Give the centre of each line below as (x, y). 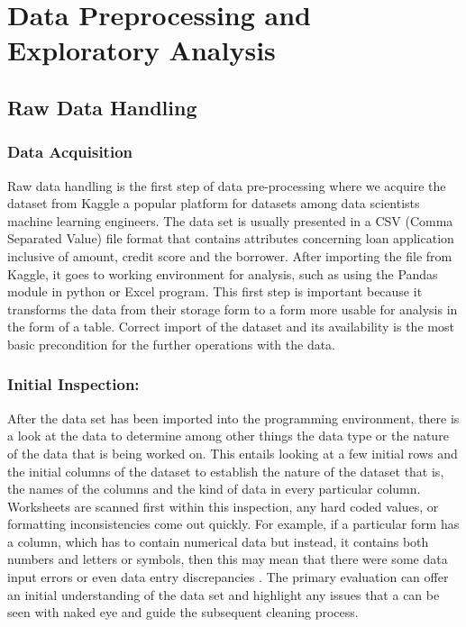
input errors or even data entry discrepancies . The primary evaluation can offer (228, 577)
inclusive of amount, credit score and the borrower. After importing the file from (230, 255)
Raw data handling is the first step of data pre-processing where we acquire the (227, 185)
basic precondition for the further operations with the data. (172, 344)
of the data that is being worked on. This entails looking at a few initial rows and (233, 453)
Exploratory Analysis (142, 50)
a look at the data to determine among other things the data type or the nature (228, 436)
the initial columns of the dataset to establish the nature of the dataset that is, (226, 471)
